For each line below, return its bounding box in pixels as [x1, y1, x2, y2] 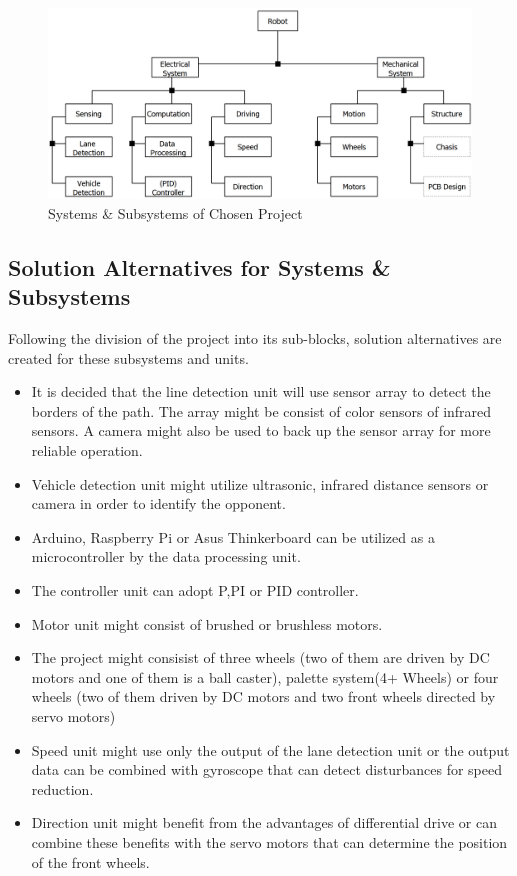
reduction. [31, 778, 94, 799]
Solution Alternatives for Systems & [8, 251, 391, 282]
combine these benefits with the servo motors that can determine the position [31, 831, 508, 852]
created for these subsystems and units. [8, 347, 249, 368]
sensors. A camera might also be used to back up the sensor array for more [31, 420, 491, 441]
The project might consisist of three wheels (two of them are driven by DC [31, 647, 490, 668]
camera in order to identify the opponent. [31, 493, 286, 514]
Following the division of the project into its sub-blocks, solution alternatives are [8, 328, 502, 349]
